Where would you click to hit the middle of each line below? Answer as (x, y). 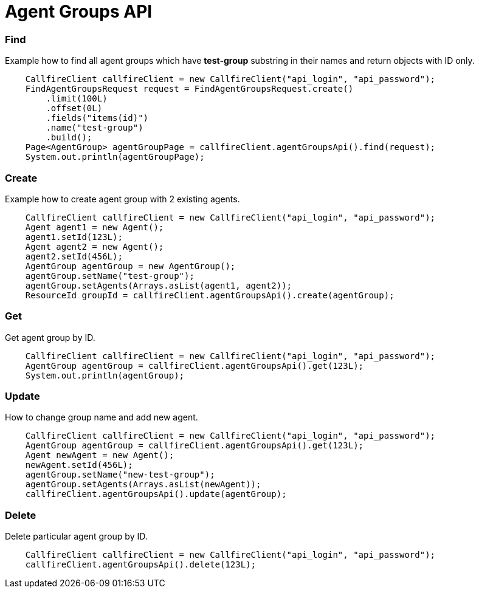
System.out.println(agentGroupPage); (115, 157)
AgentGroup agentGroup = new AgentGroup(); (130, 266)
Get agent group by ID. (50, 337)
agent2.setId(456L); (74, 256)
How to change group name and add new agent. (102, 417)
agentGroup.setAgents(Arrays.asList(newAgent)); (143, 485)
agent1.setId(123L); (74, 237)
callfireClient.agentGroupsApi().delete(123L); (141, 565)
